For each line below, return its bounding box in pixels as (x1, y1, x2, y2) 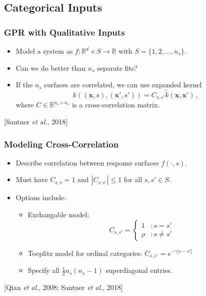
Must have (15, 174, 48, 185)
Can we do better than (15, 62, 86, 73)
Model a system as (15, 46, 73, 56)
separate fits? (97, 62, 137, 73)
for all (123, 174, 142, 185)
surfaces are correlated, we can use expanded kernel (44, 79, 202, 90)
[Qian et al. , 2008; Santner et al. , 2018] (4, 281, 123, 292)
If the (15, 79, 33, 90)
